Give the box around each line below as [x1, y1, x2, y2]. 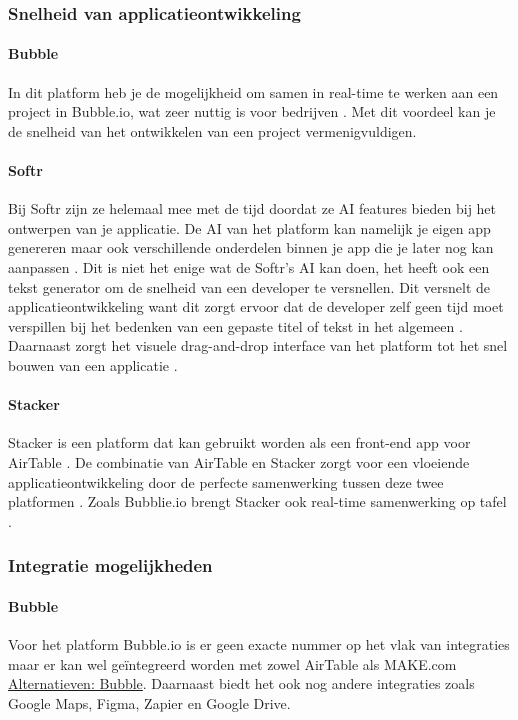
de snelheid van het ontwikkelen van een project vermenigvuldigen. [8, 120, 417, 141]
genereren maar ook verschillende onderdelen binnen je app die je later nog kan [8, 237, 494, 258]
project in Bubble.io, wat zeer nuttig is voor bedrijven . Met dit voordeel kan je [8, 101, 496, 122]
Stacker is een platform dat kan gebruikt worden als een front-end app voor [8, 432, 471, 453]
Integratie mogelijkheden [8, 553, 213, 578]
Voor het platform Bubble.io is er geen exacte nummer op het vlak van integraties [8, 633, 510, 654]
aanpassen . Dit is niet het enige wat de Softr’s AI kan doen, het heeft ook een [8, 257, 490, 277]
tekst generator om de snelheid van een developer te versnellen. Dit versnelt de [8, 276, 491, 297]
